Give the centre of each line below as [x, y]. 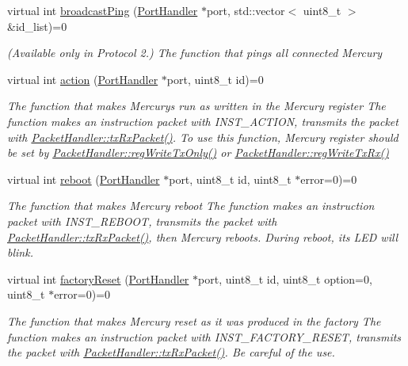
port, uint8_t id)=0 [215, 79]
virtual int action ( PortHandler [83, 79]
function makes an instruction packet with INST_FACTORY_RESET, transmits [204, 336]
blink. [20, 252]
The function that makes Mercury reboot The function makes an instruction [191, 206]
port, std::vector [246, 10]
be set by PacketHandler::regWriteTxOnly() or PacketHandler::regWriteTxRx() [198, 152]
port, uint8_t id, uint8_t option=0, [285, 278]
